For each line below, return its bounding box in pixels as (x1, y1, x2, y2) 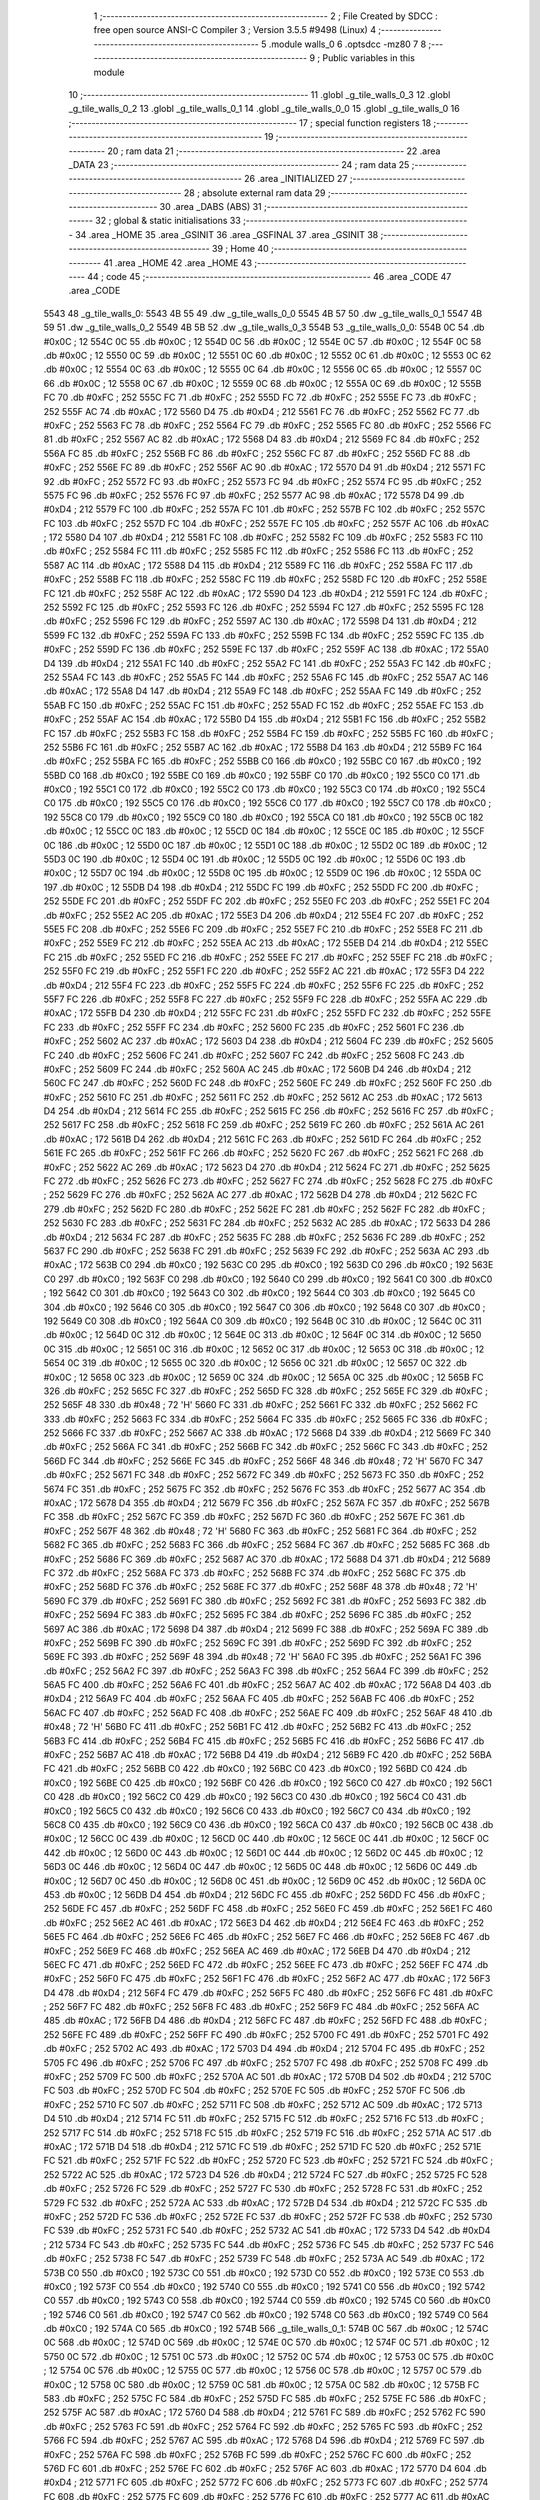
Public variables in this (322, 52, 415, 64)
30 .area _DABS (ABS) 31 (159, 201, 262, 213)
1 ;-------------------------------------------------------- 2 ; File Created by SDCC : (93, 10, 439, 22)
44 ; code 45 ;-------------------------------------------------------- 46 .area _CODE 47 (86, 271, 452, 283)
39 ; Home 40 (211, 243, 269, 255)
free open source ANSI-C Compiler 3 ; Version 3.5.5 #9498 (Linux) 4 (93, 24, 377, 36)
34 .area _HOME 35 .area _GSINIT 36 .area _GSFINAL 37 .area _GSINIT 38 (75, 228, 379, 240)
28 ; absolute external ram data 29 (183, 186, 326, 199)
